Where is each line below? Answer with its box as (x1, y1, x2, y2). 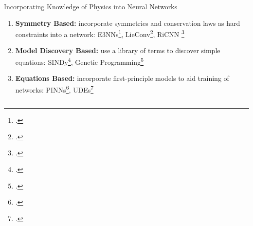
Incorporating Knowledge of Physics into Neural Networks (4, 1, 178, 11)
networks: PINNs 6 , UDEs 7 (15, 83, 94, 94)
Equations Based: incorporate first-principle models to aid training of (15, 73, 229, 83)
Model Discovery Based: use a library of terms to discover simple (15, 45, 220, 56)
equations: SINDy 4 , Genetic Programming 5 (15, 56, 144, 67)
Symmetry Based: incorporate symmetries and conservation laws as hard (15, 18, 240, 28)
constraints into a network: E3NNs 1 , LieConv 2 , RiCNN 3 (15, 28, 184, 39)
